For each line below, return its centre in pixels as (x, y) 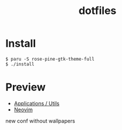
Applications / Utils (36, 103)
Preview (26, 87)
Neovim (23, 110)
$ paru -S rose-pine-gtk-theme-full (50, 59)
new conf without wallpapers (40, 121)
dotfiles (97, 11)
